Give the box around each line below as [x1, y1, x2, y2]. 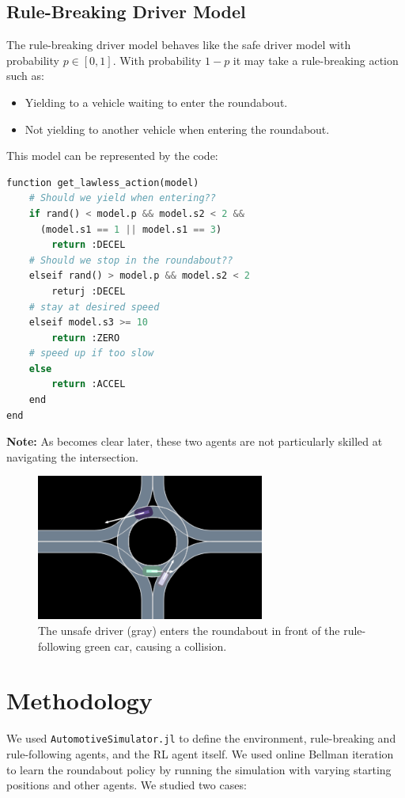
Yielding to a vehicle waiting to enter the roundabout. [25, 93, 288, 110]
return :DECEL [51, 239, 126, 251]
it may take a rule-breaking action [233, 51, 399, 68]
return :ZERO [51, 332, 120, 344]
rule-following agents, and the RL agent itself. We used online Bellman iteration [6, 746, 394, 762]
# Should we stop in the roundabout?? [28, 254, 233, 266]
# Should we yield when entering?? [28, 192, 216, 204]
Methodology [6, 684, 153, 716]
